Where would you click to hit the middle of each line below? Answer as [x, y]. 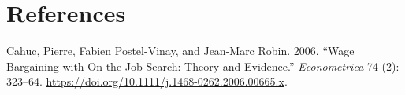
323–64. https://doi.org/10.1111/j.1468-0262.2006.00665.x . [147, 81]
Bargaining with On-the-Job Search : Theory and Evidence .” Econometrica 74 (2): [203, 66]
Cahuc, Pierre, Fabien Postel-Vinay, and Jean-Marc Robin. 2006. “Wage [180, 51]
